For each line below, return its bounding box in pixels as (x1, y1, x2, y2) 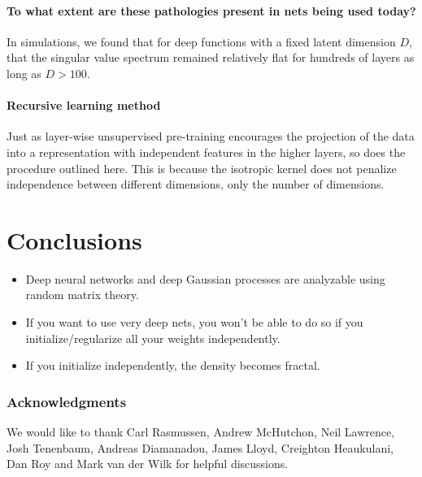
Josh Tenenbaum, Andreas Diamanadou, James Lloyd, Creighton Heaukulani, (7, 439, 394, 456)
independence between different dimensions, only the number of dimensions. (7, 176, 385, 193)
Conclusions (7, 223, 142, 256)
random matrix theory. (25, 286, 139, 303)
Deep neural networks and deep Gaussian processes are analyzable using (25, 270, 385, 287)
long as (7, 64, 41, 81)
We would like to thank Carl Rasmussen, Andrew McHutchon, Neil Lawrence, (7, 423, 395, 440)
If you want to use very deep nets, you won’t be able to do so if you (25, 314, 363, 331)
